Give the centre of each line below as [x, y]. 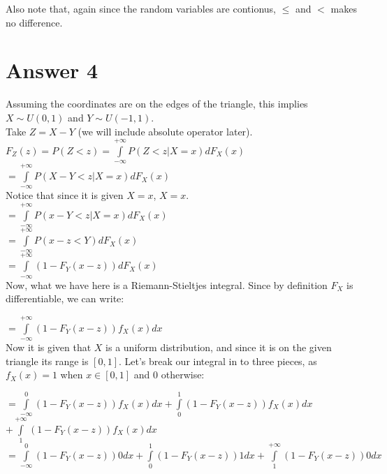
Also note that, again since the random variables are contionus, [141, 8]
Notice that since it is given [65, 195]
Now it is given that [49, 347]
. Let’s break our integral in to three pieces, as [218, 361]
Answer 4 [52, 70]
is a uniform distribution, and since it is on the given [219, 347]
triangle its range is [47, 361]
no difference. [34, 22]
